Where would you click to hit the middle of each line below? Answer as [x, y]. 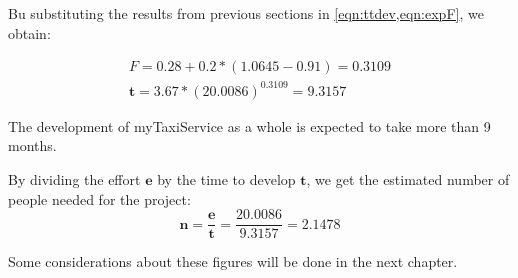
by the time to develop [226, 178]
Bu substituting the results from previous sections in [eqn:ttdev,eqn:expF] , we [246, 13]
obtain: [29, 32]
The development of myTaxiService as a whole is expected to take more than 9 [249, 125]
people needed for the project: [99, 198]
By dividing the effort [74, 178]
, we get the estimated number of [408, 178]
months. [32, 145]
